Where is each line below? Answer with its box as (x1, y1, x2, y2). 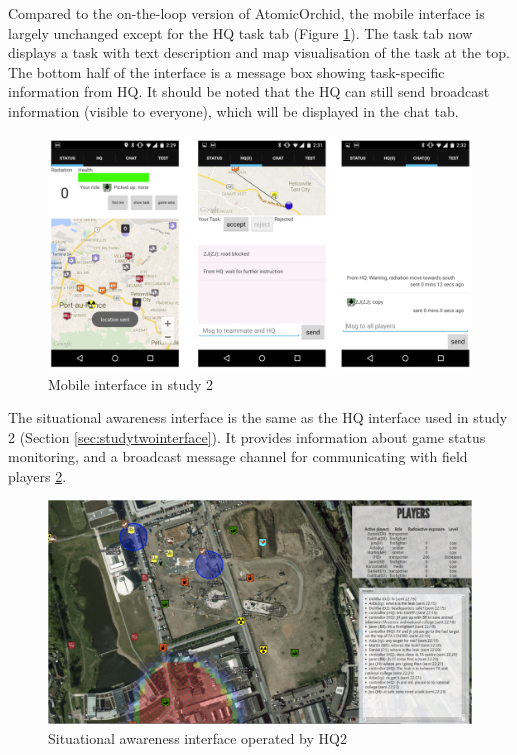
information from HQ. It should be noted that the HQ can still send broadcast (8, 81, 490, 102)
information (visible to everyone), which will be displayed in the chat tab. (8, 100, 459, 121)
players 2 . (8, 465, 67, 486)
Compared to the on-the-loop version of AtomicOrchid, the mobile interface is (8, 3, 485, 23)
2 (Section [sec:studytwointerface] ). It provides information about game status (8, 426, 486, 447)
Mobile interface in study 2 (48, 373, 214, 394)
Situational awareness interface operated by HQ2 (48, 728, 347, 749)
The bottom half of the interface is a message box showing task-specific (8, 61, 445, 82)
